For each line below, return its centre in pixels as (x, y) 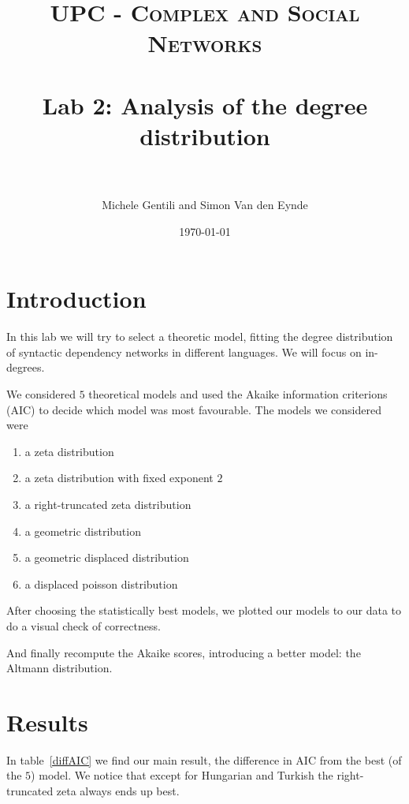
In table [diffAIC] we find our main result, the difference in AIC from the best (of (204, 759)
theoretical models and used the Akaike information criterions (238, 393)
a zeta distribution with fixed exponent (119, 478)
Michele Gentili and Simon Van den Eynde (205, 205)
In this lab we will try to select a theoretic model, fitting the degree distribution (200, 337)
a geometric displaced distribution (107, 557)
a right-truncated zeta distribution (108, 504)
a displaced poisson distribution (101, 583)
